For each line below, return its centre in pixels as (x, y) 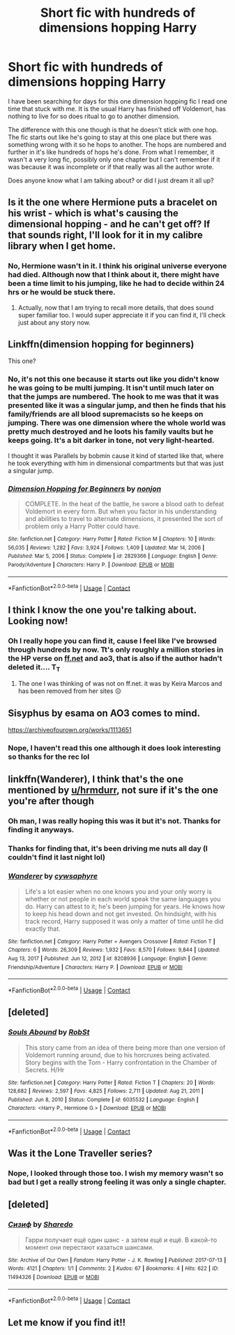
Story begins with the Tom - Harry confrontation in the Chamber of (121, 1062)
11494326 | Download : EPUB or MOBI (54, 1278)
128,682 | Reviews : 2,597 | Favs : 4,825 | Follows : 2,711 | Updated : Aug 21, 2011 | (106, 1091)
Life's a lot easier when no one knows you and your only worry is (118, 891)
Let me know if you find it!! (67, 1322)
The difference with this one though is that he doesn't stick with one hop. (113, 129)
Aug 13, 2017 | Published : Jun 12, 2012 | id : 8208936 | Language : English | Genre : (108, 958)
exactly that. (43, 929)
